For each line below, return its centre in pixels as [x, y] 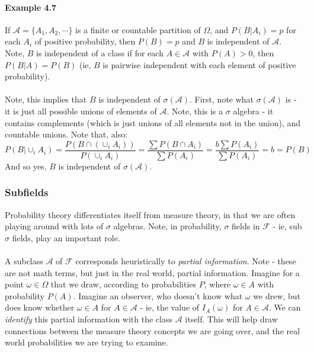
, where [217, 284]
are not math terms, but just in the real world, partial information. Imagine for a [152, 272]
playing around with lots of [54, 226]
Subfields [27, 192]
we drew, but [277, 295]
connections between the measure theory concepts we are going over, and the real [153, 330]
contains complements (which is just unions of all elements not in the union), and [153, 122]
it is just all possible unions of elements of [81, 111]
